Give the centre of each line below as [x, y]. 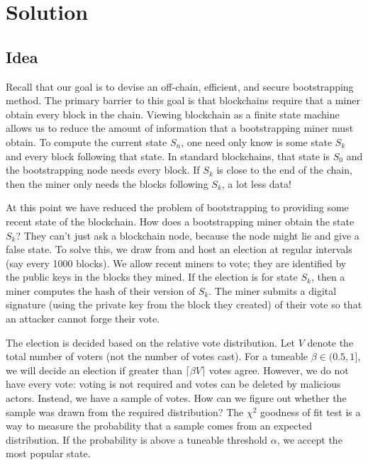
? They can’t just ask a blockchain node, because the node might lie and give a [188, 235]
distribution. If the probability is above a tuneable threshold [137, 439]
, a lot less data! [256, 183]
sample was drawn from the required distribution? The [125, 411]
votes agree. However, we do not [279, 370]
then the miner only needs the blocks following [107, 183]
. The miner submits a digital [273, 290]
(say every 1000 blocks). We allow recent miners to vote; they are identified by [176, 263]
